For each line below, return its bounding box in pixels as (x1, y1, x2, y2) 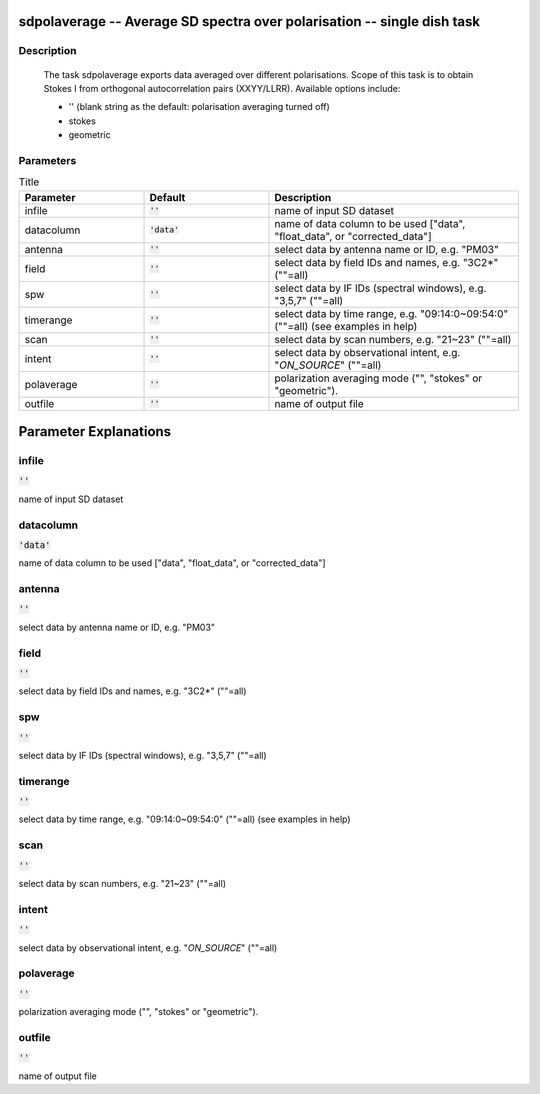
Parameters (18, 153, 77, 167)
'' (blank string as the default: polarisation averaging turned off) (68, 101, 330, 113)
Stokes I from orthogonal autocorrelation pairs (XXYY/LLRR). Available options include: (43, 82, 401, 94)
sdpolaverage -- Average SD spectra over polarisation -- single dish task (18, 13, 480, 30)
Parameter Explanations (18, 423, 172, 440)
